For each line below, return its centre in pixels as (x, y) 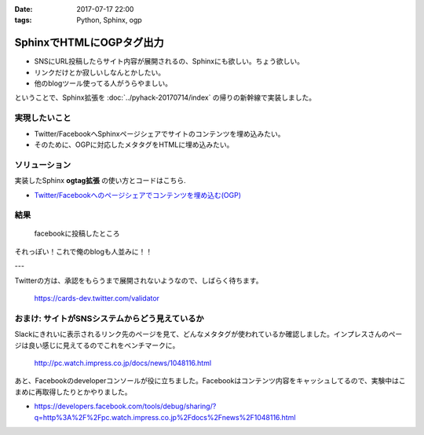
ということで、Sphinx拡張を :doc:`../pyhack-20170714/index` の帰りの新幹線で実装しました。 (165, 97)
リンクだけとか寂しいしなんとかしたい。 (99, 72)
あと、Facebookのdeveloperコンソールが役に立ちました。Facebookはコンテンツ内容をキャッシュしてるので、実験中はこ (210, 381)
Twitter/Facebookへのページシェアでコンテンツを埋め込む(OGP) (138, 195)
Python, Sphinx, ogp (110, 20)
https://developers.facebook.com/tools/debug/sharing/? (125, 406)
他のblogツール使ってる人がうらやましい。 (103, 83)
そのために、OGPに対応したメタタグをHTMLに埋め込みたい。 (134, 144)
